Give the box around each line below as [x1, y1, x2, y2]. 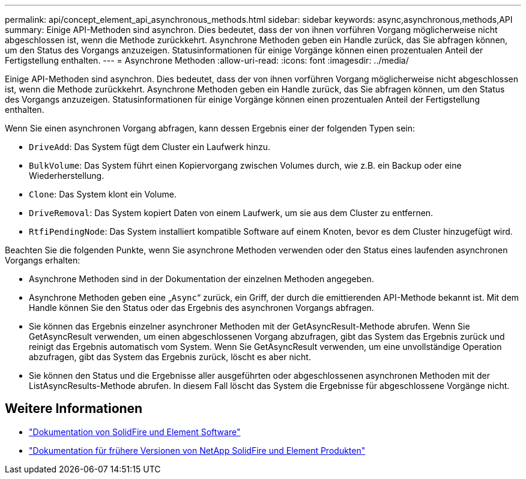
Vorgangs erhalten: [5, 255, 80, 265]
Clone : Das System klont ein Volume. [29, 189, 177, 199]
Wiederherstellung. [29, 170, 104, 181]
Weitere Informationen [5, 401, 143, 417]
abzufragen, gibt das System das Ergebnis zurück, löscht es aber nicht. [29, 352, 311, 362]
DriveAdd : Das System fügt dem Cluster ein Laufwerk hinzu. [29, 142, 271, 152]
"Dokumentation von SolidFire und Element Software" [29, 426, 241, 437]
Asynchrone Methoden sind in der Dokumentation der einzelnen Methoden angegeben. [29, 274, 374, 284]
